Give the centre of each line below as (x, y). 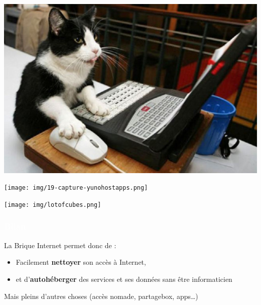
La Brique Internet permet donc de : (60, 245)
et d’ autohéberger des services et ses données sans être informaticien (124, 279)
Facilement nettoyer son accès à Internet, (81, 262)
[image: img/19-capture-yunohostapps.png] (76, 188)
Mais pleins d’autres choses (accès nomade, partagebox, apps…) (101, 296)
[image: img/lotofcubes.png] (53, 205)
